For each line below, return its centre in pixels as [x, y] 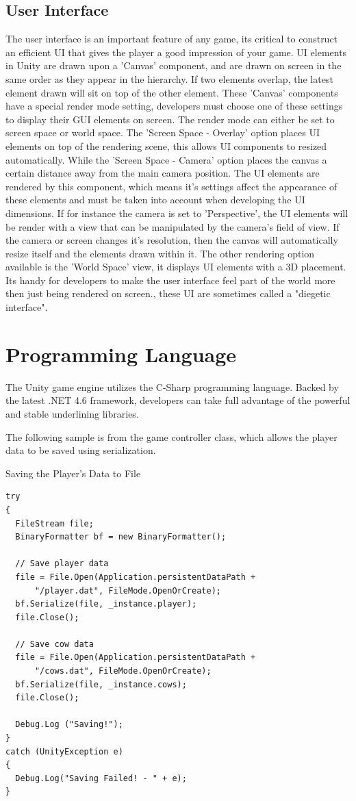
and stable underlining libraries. [72, 413]
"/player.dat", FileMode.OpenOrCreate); [128, 590]
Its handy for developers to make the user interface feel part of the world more [170, 280]
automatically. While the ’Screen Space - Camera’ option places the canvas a [166, 159]
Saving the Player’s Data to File [73, 473]
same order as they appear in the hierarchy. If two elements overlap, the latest [169, 78]
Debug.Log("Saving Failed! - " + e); [101, 778]
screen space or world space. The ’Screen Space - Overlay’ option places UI [163, 132]
